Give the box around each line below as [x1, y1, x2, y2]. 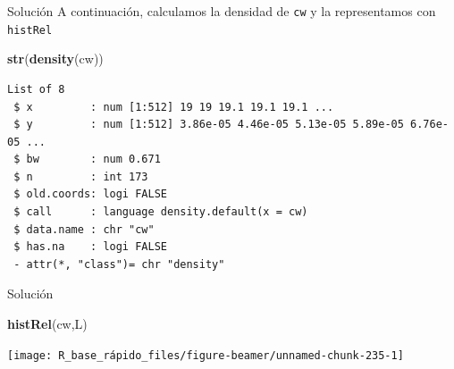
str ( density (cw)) [7, 49, 104, 68]
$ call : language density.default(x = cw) [13, 205, 308, 219]
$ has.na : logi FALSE [13, 240, 167, 254]
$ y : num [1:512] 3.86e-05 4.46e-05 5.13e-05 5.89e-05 [13, 118, 404, 131]
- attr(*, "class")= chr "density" [13, 257, 225, 271]
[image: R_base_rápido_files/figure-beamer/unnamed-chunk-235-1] [7, 348, 404, 362]
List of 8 [7, 82, 65, 96]
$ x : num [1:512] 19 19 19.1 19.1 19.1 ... [13, 100, 334, 113]
